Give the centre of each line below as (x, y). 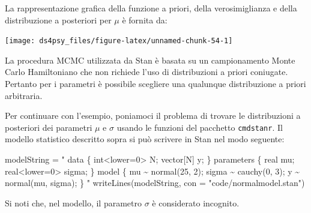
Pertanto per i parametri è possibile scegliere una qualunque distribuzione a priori (155, 84)
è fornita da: (145, 19)
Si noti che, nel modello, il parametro (73, 202)
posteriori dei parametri (49, 127)
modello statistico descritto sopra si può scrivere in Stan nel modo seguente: (145, 139)
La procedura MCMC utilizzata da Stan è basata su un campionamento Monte (150, 60)
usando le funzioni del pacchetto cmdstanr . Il (200, 127)
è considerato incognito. (196, 202)
